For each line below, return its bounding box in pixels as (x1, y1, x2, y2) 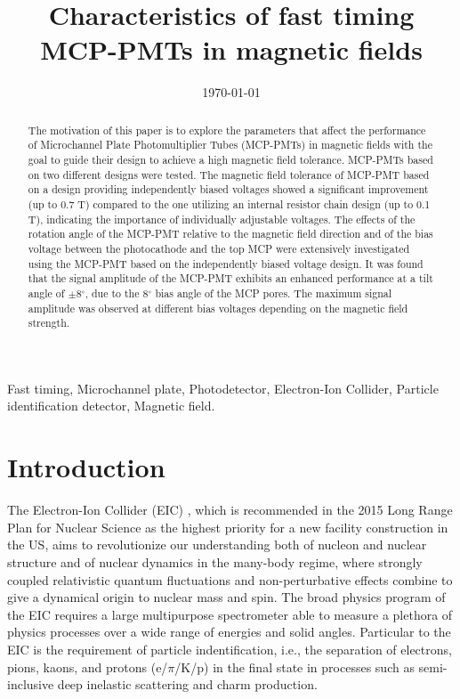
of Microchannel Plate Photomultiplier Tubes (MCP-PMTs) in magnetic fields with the (28, 137, 432, 152)
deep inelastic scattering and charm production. (57, 675, 318, 694)
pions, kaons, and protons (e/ (7, 657, 168, 676)
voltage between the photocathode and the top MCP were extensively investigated (28, 240, 410, 256)
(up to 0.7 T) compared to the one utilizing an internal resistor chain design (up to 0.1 (28, 196, 431, 211)
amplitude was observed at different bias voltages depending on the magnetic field (28, 300, 408, 315)
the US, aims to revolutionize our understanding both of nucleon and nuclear (7, 535, 427, 554)
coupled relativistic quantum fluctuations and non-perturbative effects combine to (7, 570, 453, 589)
